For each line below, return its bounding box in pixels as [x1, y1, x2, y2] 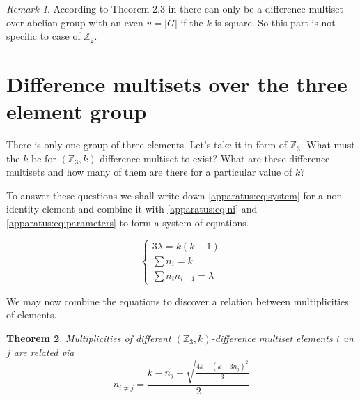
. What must [300, 137, 355, 152]
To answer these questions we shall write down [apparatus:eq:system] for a [6, 187, 323, 202]
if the [180, 15, 203, 29]
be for [31, 151, 56, 165]
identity [6, 201, 40, 216]
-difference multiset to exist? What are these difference [96, 151, 330, 165]
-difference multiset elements [211, 330, 333, 345]
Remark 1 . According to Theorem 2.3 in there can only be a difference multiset [6, 1, 343, 15]
